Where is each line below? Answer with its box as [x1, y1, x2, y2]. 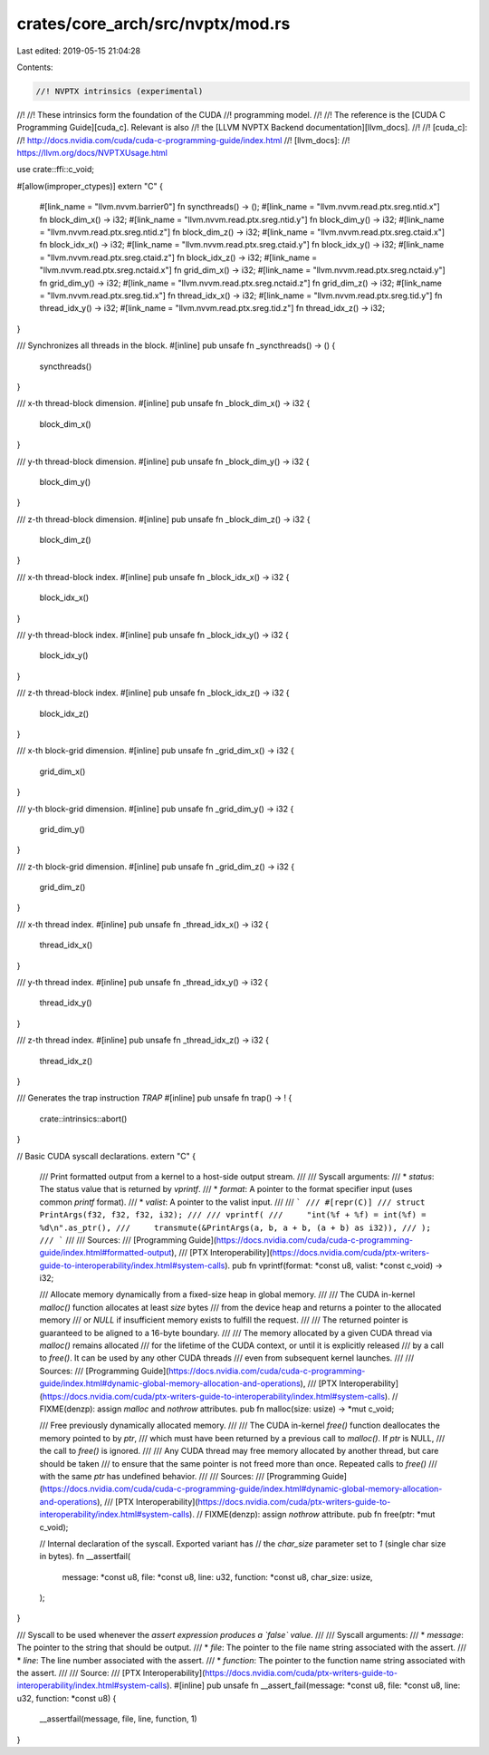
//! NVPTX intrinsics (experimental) [35, 86, 204, 96]
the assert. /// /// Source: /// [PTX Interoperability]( [16, 1668, 206, 1679]
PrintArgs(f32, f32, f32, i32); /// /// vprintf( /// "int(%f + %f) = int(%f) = [39, 1210, 427, 1220]
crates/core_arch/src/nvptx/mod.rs [16, 14, 291, 34]
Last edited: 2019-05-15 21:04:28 [16, 45, 141, 56]
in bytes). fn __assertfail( [39, 1551, 131, 1562]
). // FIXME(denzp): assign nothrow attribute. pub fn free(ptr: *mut [188, 1509, 436, 1520]
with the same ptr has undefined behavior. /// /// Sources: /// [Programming [39, 1470, 321, 1481]
